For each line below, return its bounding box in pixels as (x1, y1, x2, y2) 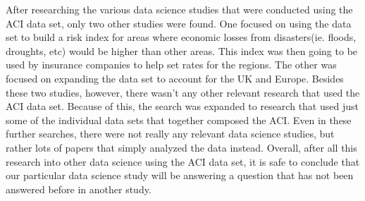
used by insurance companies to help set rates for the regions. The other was (6, 57, 337, 72)
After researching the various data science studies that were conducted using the (6, 2, 353, 16)
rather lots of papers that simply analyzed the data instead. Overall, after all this (6, 140, 357, 154)
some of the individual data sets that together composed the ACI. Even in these (6, 112, 352, 127)
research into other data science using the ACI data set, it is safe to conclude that (6, 154, 360, 169)
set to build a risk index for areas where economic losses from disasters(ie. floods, (6, 30, 357, 44)
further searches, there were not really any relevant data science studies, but (6, 126, 335, 141)
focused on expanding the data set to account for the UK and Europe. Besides (6, 71, 344, 85)
